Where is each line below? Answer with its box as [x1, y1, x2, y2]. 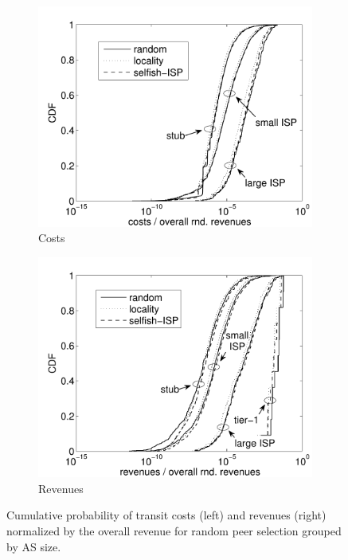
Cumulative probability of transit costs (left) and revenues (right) [6, 507, 326, 523]
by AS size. [6, 538, 61, 554]
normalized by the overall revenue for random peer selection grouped [6, 523, 342, 539]
